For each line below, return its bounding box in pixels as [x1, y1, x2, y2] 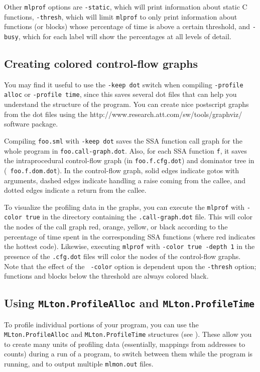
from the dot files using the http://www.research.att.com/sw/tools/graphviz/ [4, 108, 242, 119]
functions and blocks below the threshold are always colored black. [4, 271, 209, 281]
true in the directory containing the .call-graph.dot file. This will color [25, 211, 252, 222]
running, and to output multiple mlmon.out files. [4, 358, 154, 369]
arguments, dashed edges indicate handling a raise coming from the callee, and [4, 175, 246, 185]
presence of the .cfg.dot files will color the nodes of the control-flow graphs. [4, 251, 241, 261]
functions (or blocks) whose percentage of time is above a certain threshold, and [4, 21, 250, 32]
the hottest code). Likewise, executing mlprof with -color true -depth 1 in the [4, 241, 255, 252]
